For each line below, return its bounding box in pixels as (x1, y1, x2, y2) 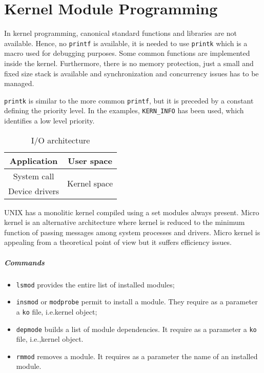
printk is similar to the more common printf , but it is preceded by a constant (4, 95, 254, 106)
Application (9, 154, 58, 167)
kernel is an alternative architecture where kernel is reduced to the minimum (4, 217, 245, 227)
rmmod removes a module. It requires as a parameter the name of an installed (16, 350, 258, 361)
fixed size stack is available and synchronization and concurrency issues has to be (4, 68, 259, 78)
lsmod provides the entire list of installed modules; (16, 279, 175, 289)
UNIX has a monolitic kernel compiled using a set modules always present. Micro (4, 206, 259, 217)
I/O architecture (31, 134, 90, 146)
